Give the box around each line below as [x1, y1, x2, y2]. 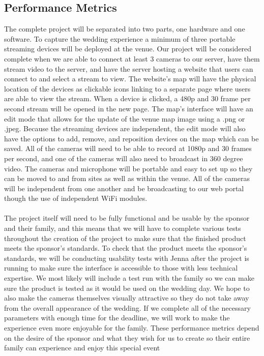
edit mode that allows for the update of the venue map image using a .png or [4, 113, 245, 124]
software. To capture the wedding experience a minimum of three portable [4, 33, 236, 44]
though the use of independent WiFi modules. [4, 193, 148, 203]
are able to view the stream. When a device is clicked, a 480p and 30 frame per [4, 93, 251, 104]
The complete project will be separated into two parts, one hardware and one [4, 23, 245, 34]
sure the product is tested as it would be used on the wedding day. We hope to [4, 282, 250, 293]
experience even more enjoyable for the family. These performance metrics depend [4, 322, 259, 333]
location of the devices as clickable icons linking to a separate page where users [4, 83, 251, 94]
